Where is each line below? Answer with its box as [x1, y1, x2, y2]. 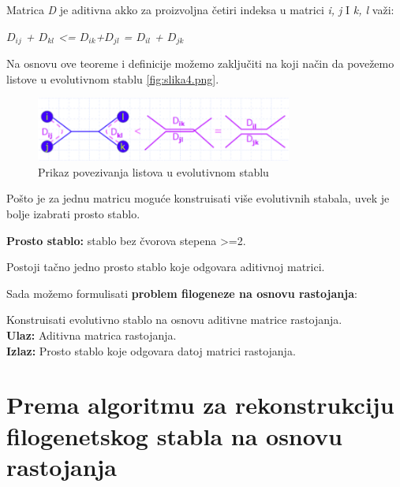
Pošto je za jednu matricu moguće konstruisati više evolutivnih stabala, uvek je [6, 190, 390, 206]
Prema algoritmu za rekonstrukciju [6, 388, 394, 421]
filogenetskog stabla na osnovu [6, 419, 342, 452]
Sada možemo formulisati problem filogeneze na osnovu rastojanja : [6, 284, 357, 301]
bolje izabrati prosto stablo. [6, 206, 140, 222]
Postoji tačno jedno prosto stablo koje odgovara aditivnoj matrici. [6, 258, 325, 275]
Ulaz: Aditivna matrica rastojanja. [6, 327, 177, 344]
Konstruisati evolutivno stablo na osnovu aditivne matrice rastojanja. [6, 311, 342, 328]
